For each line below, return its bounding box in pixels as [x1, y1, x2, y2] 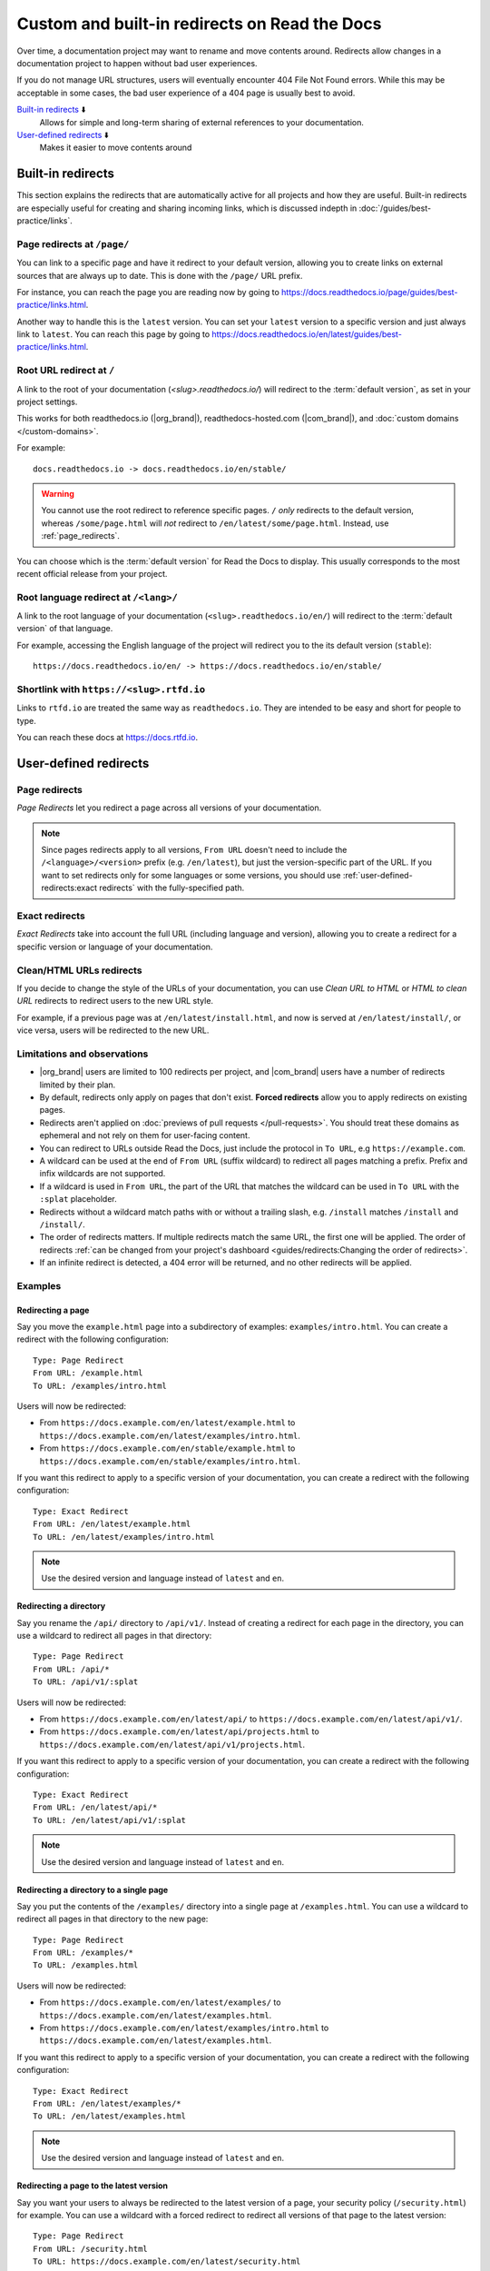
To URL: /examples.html [33, 1960, 139, 1970]
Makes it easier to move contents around [39, 142, 192, 154]
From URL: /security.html [33, 2244, 149, 2254]
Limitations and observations [16, 1047, 149, 1060]
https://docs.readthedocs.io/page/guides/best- [281, 286, 458, 297]
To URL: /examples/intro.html [33, 1381, 168, 1391]
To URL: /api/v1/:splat [33, 1677, 139, 1687]
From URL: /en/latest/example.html [33, 1519, 191, 1530]
